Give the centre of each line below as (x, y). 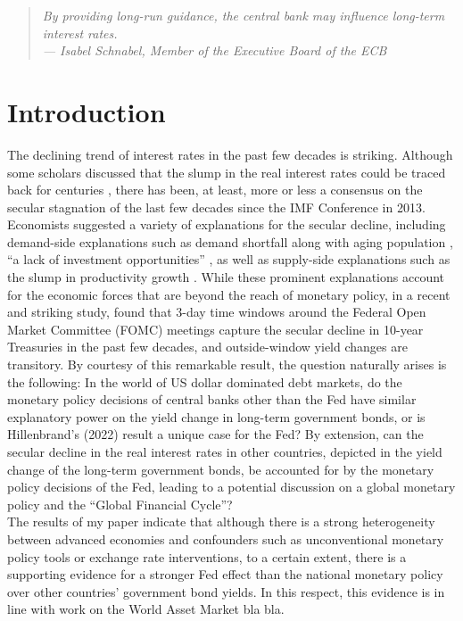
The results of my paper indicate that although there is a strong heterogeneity (221, 522)
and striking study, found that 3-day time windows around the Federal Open (217, 312)
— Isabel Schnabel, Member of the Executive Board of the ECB (215, 50)
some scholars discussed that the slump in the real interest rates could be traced (227, 172)
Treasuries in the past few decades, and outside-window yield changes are (207, 347)
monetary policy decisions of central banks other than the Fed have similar (212, 399)
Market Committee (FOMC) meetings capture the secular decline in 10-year (215, 329)
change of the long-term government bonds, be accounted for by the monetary (221, 469)
